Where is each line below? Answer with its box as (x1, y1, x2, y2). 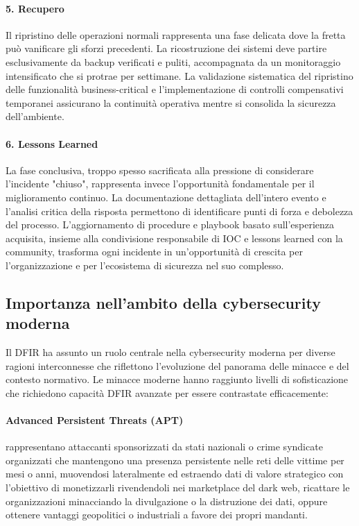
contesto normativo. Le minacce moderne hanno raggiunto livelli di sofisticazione (6, 372, 349, 387)
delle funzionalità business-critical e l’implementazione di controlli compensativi (6, 82, 344, 96)
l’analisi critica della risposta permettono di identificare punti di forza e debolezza (6, 203, 353, 218)
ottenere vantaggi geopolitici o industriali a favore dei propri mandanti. (6, 507, 308, 522)
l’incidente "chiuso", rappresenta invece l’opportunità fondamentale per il (6, 176, 315, 191)
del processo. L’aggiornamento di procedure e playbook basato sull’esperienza (6, 217, 335, 232)
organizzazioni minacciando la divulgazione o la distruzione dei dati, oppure (6, 493, 328, 508)
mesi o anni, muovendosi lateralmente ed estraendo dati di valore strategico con (6, 466, 344, 481)
